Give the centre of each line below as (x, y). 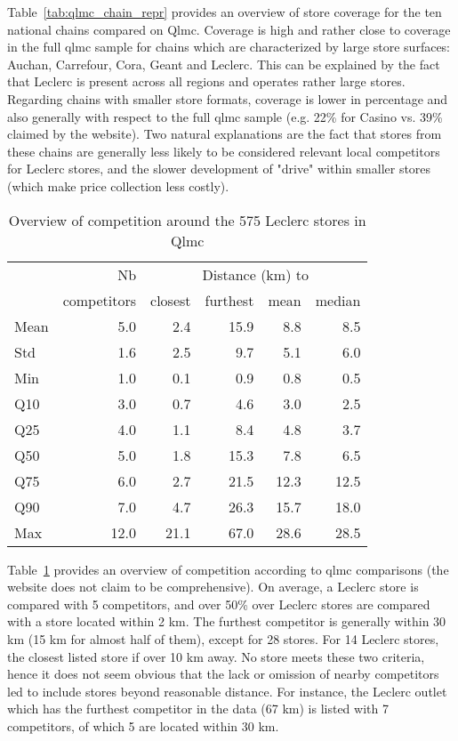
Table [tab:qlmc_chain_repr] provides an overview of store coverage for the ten (225, 12)
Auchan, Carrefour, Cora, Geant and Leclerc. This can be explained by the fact (224, 64)
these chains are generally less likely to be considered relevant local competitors (224, 151)
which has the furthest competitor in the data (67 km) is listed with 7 (198, 709)
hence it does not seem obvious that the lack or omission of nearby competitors (223, 674)
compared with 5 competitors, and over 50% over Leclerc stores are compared (219, 604)
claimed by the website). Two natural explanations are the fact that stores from (225, 134)
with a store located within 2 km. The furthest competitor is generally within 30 (227, 621)
